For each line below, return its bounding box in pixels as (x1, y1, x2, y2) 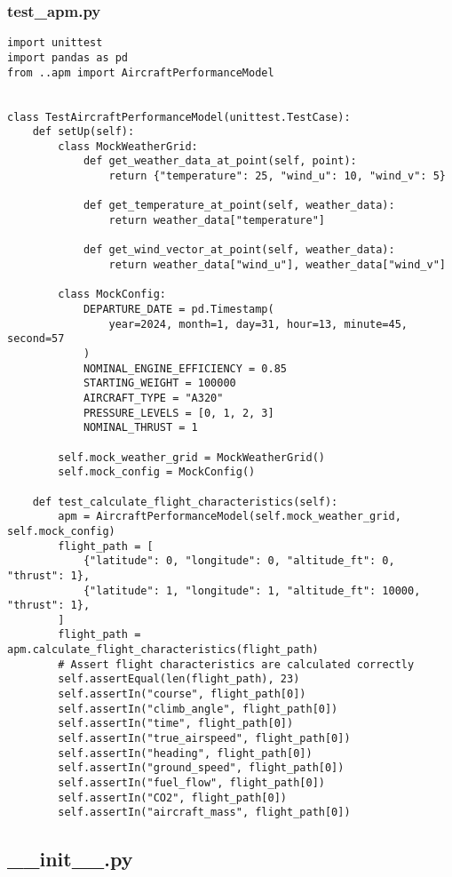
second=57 (7, 332, 65, 346)
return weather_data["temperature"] (108, 214, 325, 227)
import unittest (7, 36, 103, 50)
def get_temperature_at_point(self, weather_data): (83, 199, 395, 212)
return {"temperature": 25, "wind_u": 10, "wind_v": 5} (108, 170, 446, 183)
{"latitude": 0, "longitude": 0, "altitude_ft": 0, (83, 554, 395, 568)
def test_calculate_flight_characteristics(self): (32, 495, 338, 508)
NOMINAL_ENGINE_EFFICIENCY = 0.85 (83, 362, 287, 375)
